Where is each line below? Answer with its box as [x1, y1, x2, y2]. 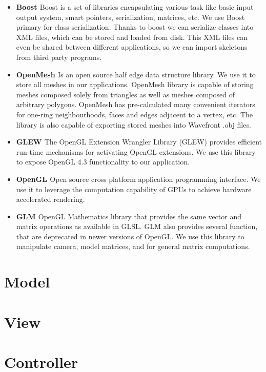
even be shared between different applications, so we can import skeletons [16, 42, 248, 52]
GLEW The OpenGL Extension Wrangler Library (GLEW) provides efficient [16, 136, 262, 147]
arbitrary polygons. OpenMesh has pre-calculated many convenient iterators [16, 99, 255, 110]
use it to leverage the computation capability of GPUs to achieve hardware [16, 183, 252, 194]
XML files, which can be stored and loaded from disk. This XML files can [16, 31, 248, 42]
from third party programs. [16, 51, 102, 62]
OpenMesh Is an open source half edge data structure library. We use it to [16, 69, 256, 79]
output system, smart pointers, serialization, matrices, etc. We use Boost [16, 11, 245, 22]
